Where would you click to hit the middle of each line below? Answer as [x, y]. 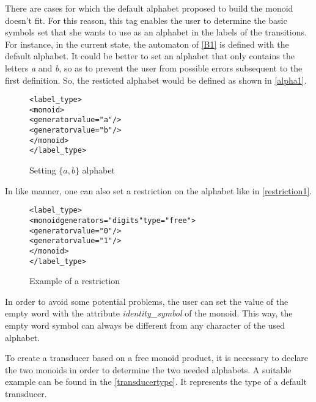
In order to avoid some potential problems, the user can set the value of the [147, 301]
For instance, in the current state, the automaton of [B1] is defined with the [147, 44]
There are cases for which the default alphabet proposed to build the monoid [149, 8]
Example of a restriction [75, 281]
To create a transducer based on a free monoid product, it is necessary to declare [157, 358]
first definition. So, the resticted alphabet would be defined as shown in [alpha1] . [156, 80]
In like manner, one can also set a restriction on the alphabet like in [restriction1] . [159, 190]
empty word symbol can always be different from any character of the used [145, 325]
